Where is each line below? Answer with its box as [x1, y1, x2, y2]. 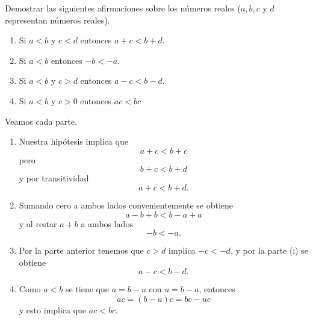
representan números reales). [5, 13, 110, 26]
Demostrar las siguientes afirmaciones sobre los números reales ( [5, 2, 241, 14]
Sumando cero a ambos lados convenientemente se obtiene [19, 198, 234, 211]
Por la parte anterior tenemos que [19, 244, 144, 257]
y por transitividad [19, 172, 89, 184]
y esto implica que [19, 303, 87, 316]
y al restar [19, 217, 57, 230]
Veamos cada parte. [5, 115, 77, 127]
